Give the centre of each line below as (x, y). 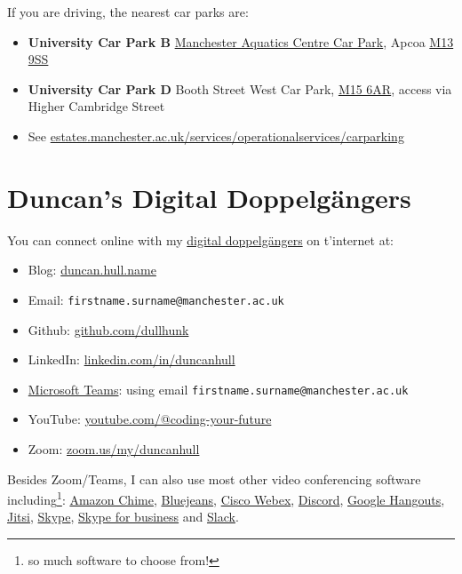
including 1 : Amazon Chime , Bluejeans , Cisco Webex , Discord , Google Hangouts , (226, 498)
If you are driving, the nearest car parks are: (128, 12)
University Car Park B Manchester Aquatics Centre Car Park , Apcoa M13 (241, 41)
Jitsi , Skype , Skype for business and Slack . (123, 517)
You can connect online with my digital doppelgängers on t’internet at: (200, 239)
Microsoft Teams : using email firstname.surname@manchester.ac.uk (218, 389)
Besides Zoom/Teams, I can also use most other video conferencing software (214, 478)
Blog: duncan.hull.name (92, 270)
